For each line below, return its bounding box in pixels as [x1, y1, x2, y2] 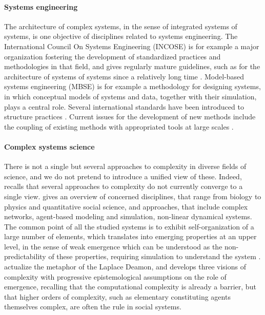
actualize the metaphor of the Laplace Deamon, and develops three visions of [4, 261, 247, 272]
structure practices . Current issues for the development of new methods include [4, 111, 256, 122]
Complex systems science [4, 141, 95, 152]
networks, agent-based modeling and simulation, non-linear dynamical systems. [4, 211, 252, 222]
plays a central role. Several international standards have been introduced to [4, 101, 244, 112]
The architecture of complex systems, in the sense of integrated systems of [4, 20, 237, 31]
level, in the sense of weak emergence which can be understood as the [4, 241, 222, 251]
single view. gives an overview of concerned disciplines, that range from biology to [4, 191, 261, 201]
